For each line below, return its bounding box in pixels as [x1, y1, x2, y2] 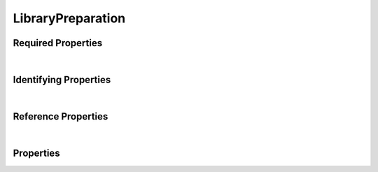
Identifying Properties [13, 73, 111, 85]
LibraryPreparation [13, 10, 126, 26]
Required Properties [13, 37, 103, 49]
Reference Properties [13, 110, 108, 122]
